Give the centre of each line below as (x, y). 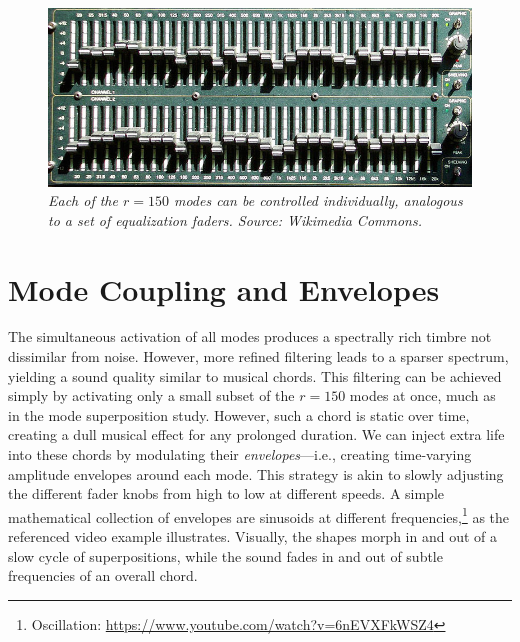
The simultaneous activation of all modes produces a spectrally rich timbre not (250, 336)
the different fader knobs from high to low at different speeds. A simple (226, 493)
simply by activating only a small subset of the (151, 395)
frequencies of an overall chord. (103, 575)
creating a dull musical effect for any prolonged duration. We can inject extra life (256, 434)
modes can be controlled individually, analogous (318, 200)
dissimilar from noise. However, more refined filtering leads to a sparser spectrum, (258, 356)
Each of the (83, 200)
